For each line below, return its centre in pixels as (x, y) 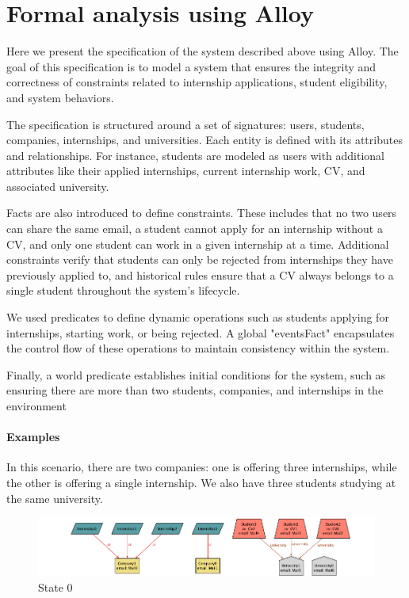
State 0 (55, 587)
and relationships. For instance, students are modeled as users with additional (195, 155)
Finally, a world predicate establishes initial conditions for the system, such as (196, 374)
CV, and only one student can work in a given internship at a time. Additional (198, 244)
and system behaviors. (60, 97)
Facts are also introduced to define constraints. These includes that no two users (202, 213)
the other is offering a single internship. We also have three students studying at (201, 482)
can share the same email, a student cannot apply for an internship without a (195, 229)
